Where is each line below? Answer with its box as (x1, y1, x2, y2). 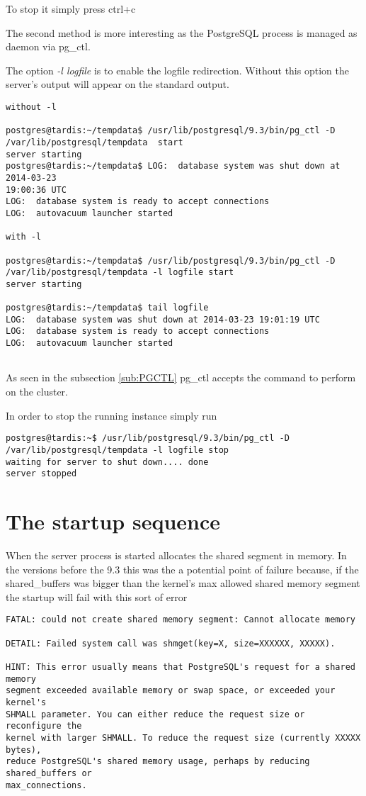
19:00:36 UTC (6, 184, 67, 195)
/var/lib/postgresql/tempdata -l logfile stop (6, 444, 229, 455)
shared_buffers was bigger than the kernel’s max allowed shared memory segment (6, 576, 360, 590)
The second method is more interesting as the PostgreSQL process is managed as (6, 25, 358, 40)
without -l (6, 101, 57, 112)
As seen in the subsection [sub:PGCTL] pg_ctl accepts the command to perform (6, 370, 356, 385)
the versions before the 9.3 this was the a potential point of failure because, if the (6, 561, 359, 576)
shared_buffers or (6, 768, 92, 778)
